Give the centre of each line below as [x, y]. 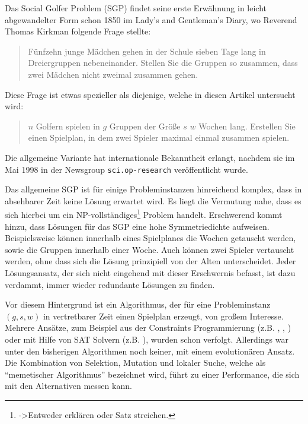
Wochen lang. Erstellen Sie [247, 126]
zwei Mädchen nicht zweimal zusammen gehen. [113, 74]
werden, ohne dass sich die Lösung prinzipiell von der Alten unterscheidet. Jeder [150, 261]
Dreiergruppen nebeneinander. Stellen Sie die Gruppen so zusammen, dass [163, 63]
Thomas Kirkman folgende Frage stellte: [78, 31]
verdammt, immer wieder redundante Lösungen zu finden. [110, 284]
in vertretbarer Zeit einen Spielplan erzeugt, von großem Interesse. [163, 316]
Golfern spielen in [68, 126]
